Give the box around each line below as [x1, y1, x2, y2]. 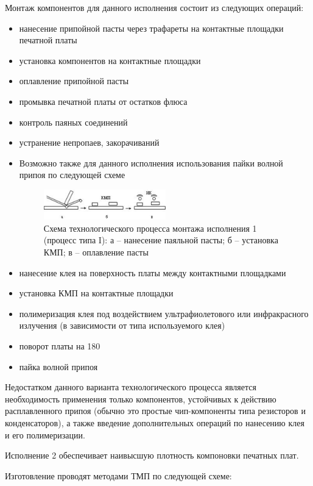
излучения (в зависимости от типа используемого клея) [19, 319, 225, 332]
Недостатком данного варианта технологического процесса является [5, 381, 256, 393]
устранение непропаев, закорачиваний [19, 136, 160, 149]
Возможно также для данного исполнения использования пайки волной [19, 156, 283, 169]
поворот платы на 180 [19, 340, 100, 352]
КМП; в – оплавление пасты [43, 246, 149, 259]
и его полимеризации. [5, 428, 85, 441]
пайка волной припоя [19, 360, 98, 373]
